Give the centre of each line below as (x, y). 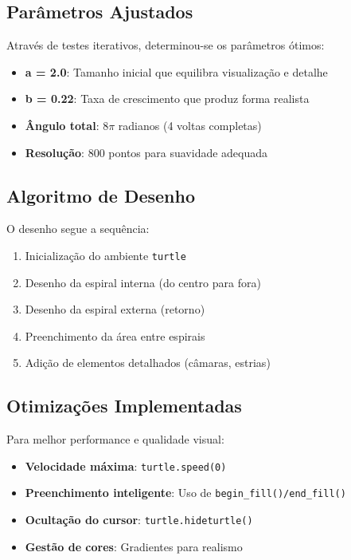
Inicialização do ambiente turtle (105, 255)
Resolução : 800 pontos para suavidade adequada (146, 152)
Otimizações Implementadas (124, 406)
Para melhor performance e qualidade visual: (115, 439)
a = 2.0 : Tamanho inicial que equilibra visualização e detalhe (176, 71)
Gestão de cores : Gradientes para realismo (134, 546)
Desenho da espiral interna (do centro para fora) (143, 282)
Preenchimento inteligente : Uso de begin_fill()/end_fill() (185, 493)
